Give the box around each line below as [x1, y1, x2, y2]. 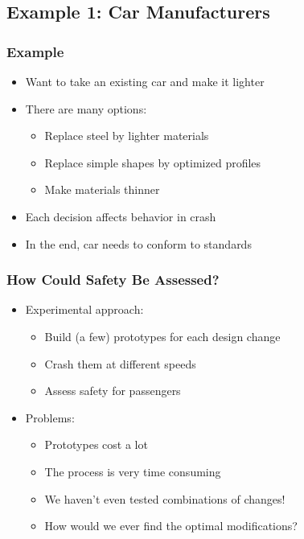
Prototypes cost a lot [44, 436, 148, 453]
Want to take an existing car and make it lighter [25, 73, 265, 89]
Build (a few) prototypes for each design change [44, 327, 281, 344]
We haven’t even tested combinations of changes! [44, 490, 286, 507]
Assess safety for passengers [44, 382, 181, 399]
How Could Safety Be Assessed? [6, 269, 220, 290]
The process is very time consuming [44, 463, 221, 479]
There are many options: [25, 100, 147, 117]
